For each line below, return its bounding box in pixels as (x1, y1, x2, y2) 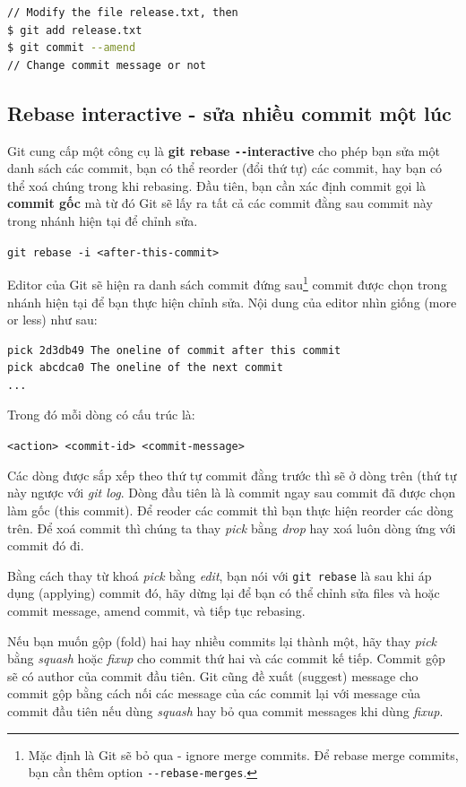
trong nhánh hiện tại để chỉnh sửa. (7, 212, 198, 230)
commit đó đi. (7, 536, 84, 555)
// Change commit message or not (7, 58, 206, 72)
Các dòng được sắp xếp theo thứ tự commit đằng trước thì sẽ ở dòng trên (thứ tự (7, 465, 457, 484)
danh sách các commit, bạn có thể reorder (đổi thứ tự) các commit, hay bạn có (7, 159, 443, 177)
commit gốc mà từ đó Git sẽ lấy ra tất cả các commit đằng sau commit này (7, 194, 433, 212)
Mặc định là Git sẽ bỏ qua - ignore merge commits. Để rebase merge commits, (28, 745, 459, 764)
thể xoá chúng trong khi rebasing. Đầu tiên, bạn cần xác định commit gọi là (7, 176, 427, 195)
